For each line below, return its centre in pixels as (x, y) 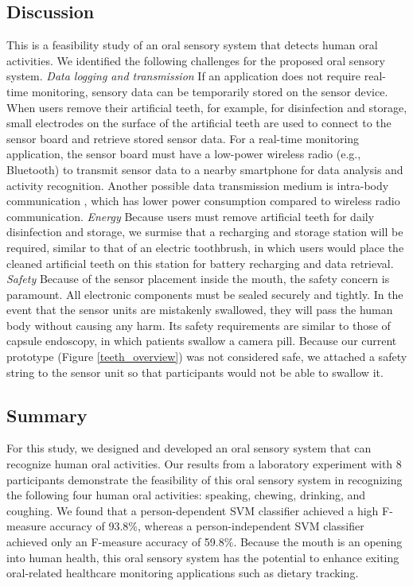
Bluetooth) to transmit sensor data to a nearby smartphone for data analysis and (205, 169)
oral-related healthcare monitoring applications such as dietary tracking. (183, 573)
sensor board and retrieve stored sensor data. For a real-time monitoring (183, 138)
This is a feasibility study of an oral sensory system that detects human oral (192, 45)
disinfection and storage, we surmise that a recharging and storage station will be (205, 232)
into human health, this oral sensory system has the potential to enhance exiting (203, 557)
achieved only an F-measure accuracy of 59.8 (115, 542)
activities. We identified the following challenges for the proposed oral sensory (196, 60)
